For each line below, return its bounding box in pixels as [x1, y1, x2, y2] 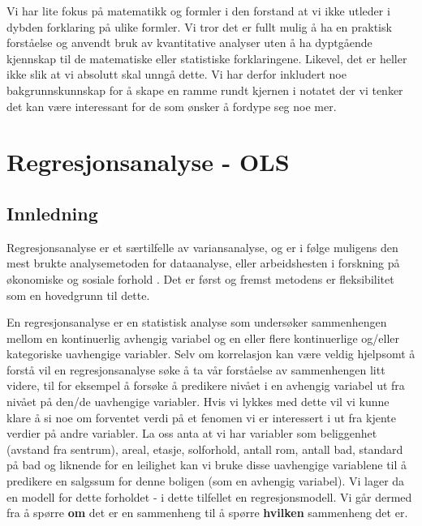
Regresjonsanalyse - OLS [6, 145, 290, 178]
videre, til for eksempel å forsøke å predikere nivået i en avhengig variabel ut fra [6, 377, 405, 394]
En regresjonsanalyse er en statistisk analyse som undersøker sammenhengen [6, 314, 387, 331]
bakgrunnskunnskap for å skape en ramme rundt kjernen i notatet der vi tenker [6, 81, 403, 98]
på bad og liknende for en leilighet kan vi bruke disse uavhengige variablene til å [6, 456, 407, 473]
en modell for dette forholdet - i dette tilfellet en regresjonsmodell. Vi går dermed [6, 488, 412, 505]
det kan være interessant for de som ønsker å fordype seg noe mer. [6, 97, 337, 114]
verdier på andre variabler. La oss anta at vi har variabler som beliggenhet [6, 425, 377, 442]
